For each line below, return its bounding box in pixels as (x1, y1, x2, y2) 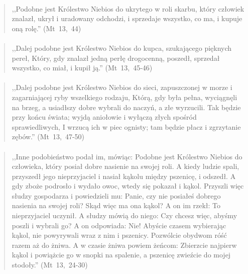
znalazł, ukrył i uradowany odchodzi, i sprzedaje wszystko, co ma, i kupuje (12, 13, 242, 24)
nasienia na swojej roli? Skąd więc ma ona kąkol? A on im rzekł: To (12, 200, 220, 211)
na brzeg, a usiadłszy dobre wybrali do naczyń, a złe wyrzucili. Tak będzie (12, 102, 241, 112)
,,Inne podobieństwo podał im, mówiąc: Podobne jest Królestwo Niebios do (12, 151, 242, 161)
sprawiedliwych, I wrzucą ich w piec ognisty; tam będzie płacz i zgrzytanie (12, 121, 241, 132)
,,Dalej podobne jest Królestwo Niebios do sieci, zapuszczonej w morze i (12, 82, 232, 93)
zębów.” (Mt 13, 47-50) (12, 131, 85, 142)
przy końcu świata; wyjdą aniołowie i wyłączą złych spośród (12, 112, 197, 122)
